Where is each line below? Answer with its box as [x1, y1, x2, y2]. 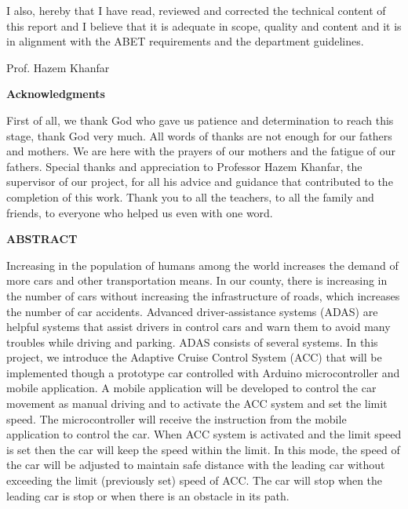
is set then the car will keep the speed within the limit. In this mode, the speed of [6, 441, 400, 457]
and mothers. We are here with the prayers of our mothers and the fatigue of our [6, 143, 395, 159]
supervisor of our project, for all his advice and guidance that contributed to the [6, 173, 393, 190]
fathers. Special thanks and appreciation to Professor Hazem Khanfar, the [6, 158, 362, 174]
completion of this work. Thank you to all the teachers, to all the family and [6, 188, 374, 205]
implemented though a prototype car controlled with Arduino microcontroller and [6, 364, 400, 380]
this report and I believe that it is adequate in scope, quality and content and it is [6, 17, 402, 34]
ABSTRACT [6, 231, 78, 247]
